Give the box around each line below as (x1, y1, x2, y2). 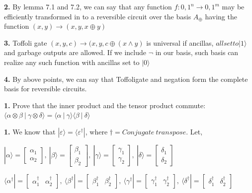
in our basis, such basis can (155, 47, 239, 58)
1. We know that (4, 126, 56, 136)
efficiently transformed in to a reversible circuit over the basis (4, 11, 191, 21)
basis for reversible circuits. (4, 83, 87, 94)
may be (222, 1, 245, 11)
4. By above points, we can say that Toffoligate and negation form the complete (4, 73, 248, 84)
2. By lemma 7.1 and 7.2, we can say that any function (4, 1, 172, 11)
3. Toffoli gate (4, 37, 47, 48)
